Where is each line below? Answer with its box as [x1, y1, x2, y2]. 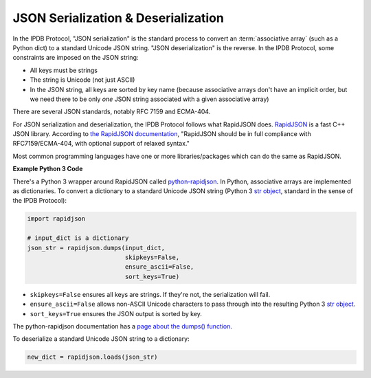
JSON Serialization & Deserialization [12, 10, 225, 25]
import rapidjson [27, 215, 86, 223]
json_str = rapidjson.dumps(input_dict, [27, 244, 165, 252]
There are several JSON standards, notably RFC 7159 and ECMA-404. [12, 107, 211, 116]
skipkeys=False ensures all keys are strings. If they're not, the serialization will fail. [30, 290, 271, 298]
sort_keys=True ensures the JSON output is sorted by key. [30, 309, 203, 318]
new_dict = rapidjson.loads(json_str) [27, 353, 158, 361]
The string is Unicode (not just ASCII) [30, 76, 135, 84]
